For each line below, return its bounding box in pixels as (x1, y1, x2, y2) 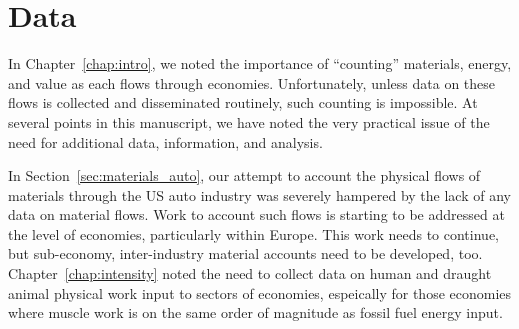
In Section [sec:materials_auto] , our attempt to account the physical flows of (8, 165, 481, 186)
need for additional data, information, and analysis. (8, 131, 323, 152)
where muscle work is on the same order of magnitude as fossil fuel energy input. (8, 302, 503, 323)
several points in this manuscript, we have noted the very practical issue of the (8, 111, 490, 132)
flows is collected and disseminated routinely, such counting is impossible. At (8, 92, 478, 113)
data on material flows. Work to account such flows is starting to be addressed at (8, 204, 505, 225)
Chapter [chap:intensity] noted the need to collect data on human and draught (8, 263, 492, 284)
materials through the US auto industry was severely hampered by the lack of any (8, 184, 511, 205)
